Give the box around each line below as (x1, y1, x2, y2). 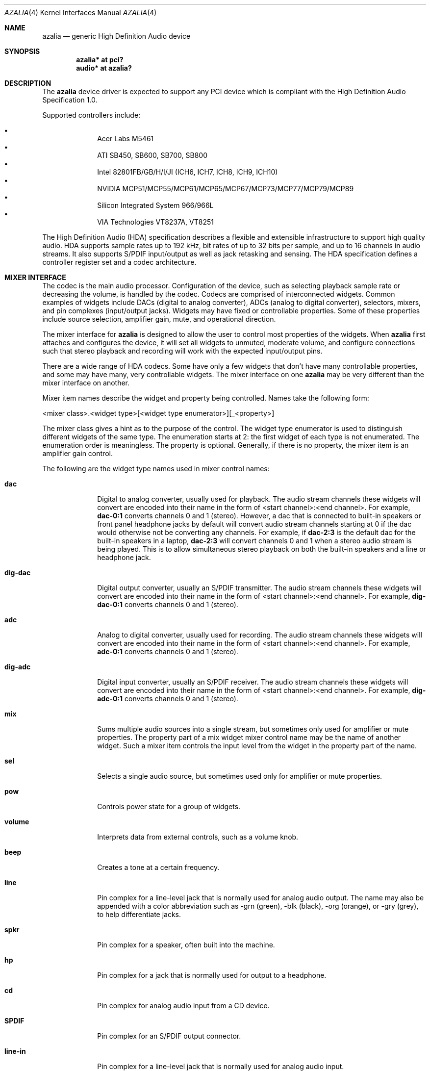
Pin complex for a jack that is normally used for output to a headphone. (97, 971, 327, 979)
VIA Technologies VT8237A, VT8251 (97, 218, 214, 226)
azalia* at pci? (76, 55, 124, 64)
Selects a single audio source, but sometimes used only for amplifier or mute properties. (97, 772, 382, 780)
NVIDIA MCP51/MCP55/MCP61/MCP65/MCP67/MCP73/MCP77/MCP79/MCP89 (97, 184, 354, 193)
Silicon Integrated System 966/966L (97, 201, 214, 209)
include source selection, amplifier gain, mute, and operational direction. (42, 315, 276, 323)
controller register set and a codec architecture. (42, 258, 197, 266)
